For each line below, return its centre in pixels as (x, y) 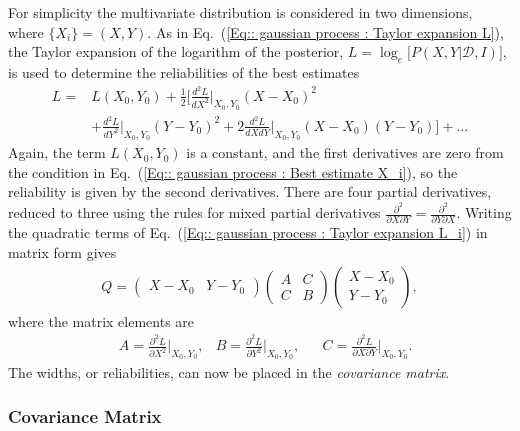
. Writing (484, 212)
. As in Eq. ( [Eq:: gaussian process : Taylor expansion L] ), (325, 31)
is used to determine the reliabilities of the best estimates (184, 71)
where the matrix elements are (101, 320)
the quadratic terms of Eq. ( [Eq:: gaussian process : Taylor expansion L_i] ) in (248, 232)
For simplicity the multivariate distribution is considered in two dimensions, (240, 12)
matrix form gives (62, 251)
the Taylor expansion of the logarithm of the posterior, (176, 51)
